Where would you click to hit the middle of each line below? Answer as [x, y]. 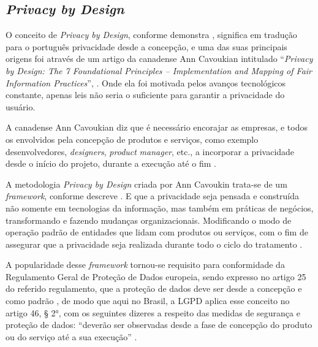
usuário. [21, 106]
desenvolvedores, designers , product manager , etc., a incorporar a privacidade [150, 151]
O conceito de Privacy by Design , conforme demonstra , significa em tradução [151, 35]
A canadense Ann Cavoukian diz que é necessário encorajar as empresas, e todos [157, 127]
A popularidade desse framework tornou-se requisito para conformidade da [145, 265]
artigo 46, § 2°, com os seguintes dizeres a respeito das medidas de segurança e [153, 312]
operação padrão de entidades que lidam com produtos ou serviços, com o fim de [157, 232]
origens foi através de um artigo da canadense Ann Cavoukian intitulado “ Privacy [159, 59]
